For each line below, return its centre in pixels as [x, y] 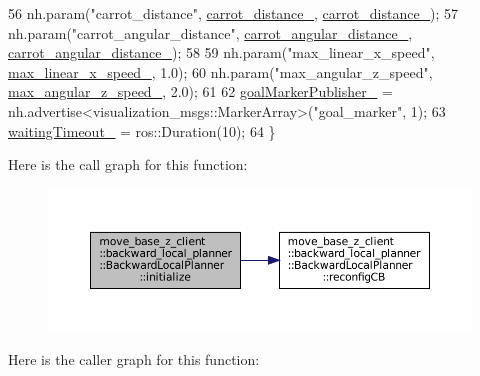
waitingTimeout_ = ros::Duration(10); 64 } [142, 130]
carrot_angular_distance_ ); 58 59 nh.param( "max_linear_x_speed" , [221, 52]
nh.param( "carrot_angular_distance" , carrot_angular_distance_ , [210, 32]
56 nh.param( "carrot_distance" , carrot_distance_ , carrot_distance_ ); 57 [233, 13]
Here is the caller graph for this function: [134, 359]
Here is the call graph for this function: [128, 164]
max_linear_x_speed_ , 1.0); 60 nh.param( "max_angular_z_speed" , [220, 71]
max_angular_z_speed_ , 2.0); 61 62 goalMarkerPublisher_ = [200, 91]
